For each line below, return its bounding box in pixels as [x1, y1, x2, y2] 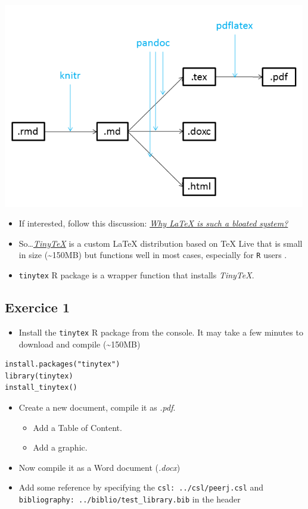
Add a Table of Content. [33, 421, 122, 433]
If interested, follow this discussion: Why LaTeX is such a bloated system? [18, 217, 288, 229]
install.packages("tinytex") [5, 360, 120, 369]
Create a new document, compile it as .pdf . [18, 401, 176, 413]
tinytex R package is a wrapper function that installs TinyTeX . [18, 269, 254, 281]
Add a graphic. [33, 441, 88, 454]
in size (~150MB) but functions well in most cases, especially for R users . [18, 249, 287, 261]
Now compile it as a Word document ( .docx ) [18, 461, 181, 473]
